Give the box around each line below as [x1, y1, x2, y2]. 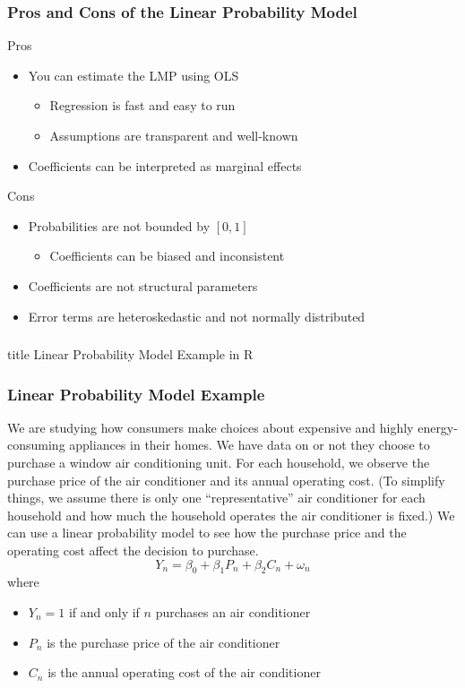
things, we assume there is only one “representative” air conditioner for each [7, 488, 426, 507]
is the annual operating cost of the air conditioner [47, 663, 321, 682]
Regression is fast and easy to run [49, 96, 236, 115]
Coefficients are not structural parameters [28, 276, 258, 295]
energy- [418, 417, 458, 436]
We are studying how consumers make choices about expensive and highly [7, 417, 414, 436]
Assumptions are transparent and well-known [49, 126, 298, 144]
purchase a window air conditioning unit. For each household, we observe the [7, 453, 430, 472]
